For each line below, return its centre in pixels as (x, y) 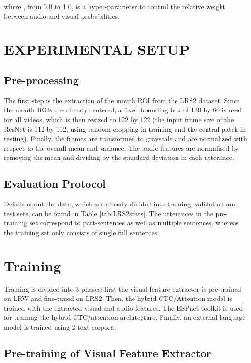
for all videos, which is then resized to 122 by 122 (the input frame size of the (119, 119)
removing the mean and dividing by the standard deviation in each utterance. (119, 157)
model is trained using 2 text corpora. (60, 327)
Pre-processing (41, 80)
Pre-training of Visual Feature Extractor (108, 353)
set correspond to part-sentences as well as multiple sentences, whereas (134, 223)
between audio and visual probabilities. (62, 16)
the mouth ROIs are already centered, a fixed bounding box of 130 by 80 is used (123, 110)
